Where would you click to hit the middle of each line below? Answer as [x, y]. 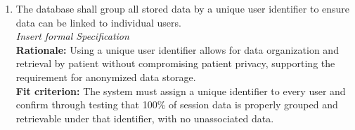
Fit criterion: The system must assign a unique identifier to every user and [181, 91]
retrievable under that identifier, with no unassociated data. [145, 118]
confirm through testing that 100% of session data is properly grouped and [177, 104]
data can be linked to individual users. [98, 22]
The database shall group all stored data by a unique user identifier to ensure [183, 8]
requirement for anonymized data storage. [106, 77]
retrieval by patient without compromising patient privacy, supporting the [175, 63]
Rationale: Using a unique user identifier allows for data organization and [177, 49]
